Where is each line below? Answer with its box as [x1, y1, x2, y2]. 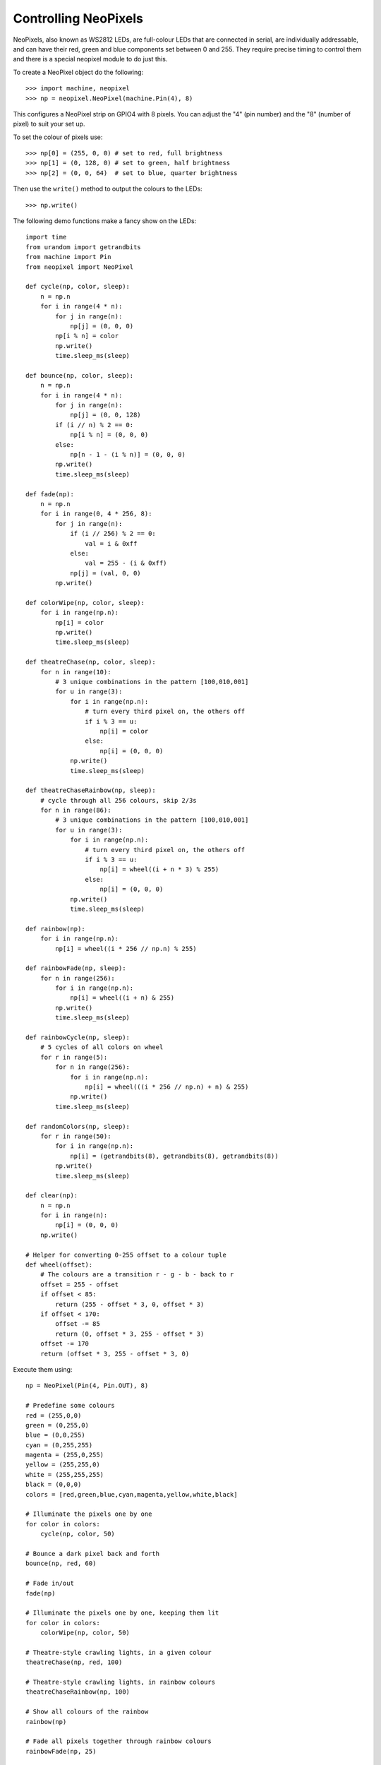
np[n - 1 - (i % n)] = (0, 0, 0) [70, 450, 186, 458]
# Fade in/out [25, 1579, 74, 1588]
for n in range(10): [40, 668, 111, 676]
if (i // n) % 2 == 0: [55, 421, 134, 429]
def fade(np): [25, 490, 74, 498]
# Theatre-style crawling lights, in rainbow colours [25, 1678, 215, 1687]
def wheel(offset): [25, 1261, 93, 1269]
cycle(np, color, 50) [40, 1530, 116, 1538]
